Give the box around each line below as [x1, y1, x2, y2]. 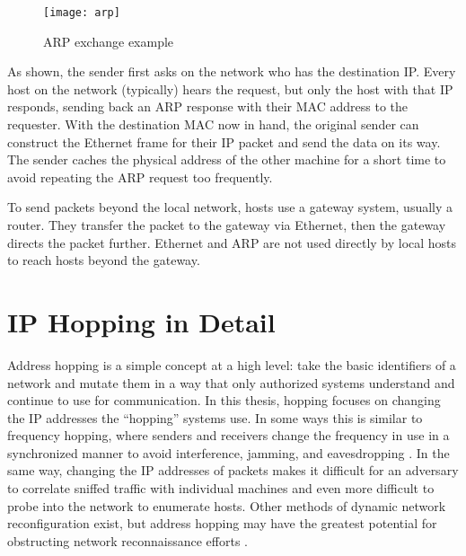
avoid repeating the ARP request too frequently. [7, 167, 273, 186]
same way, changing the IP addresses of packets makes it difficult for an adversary [7, 461, 459, 480]
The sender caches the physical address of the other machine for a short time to [7, 150, 446, 169]
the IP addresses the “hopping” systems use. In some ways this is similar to [7, 408, 423, 427]
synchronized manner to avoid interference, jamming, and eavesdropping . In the [7, 443, 450, 462]
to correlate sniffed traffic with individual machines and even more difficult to [7, 479, 435, 498]
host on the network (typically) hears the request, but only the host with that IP [7, 79, 453, 98]
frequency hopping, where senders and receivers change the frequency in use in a [7, 426, 450, 445]
